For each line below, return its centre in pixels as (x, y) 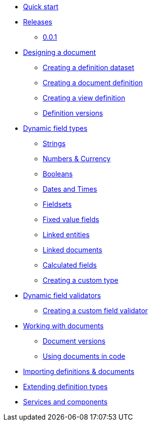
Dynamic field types (55, 128)
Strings (54, 143)
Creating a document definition (93, 83)
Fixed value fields (71, 219)
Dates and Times (70, 189)
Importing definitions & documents (79, 371)
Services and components (65, 402)
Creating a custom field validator (95, 311)
